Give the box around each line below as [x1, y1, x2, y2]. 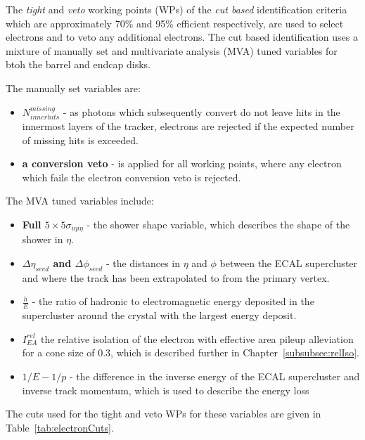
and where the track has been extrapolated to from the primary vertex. [22, 270, 330, 285]
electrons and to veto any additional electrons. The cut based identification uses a [6, 30, 358, 44]
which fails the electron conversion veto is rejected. [22, 169, 241, 184]
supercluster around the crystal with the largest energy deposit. [22, 308, 297, 323]
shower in [22, 232, 63, 247]
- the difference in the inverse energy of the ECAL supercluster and [69, 369, 360, 383]
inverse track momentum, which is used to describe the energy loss [22, 382, 309, 397]
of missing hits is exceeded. [22, 132, 139, 147]
